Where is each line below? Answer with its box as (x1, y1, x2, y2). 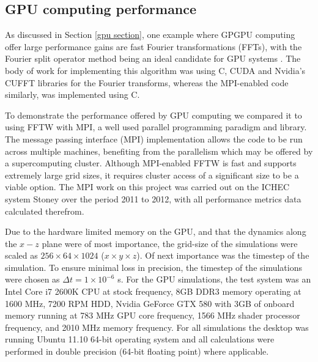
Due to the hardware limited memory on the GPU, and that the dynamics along (5, 225, 306, 238)
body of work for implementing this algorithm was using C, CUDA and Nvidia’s (5, 64, 306, 76)
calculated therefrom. (5, 204, 84, 217)
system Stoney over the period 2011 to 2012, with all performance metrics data (5, 192, 301, 205)
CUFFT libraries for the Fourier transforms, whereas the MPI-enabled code (5, 76, 289, 89)
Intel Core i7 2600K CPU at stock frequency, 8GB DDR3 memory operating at (5, 285, 301, 298)
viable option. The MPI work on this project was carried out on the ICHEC (5, 180, 290, 193)
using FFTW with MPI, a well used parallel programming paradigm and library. (5, 120, 307, 133)
